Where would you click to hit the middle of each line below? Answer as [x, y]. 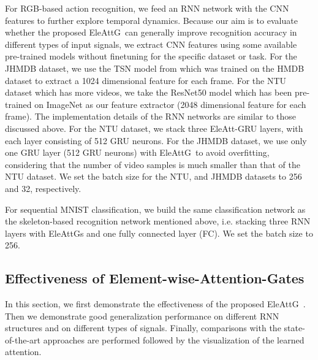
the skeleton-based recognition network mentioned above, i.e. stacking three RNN [158, 221]
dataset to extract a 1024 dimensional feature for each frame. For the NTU [146, 80]
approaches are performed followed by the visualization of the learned [174, 339]
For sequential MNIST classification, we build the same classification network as [155, 209]
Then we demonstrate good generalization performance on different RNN [142, 316]
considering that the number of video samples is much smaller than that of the [153, 164]
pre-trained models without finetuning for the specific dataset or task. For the [151, 56]
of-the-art [23, 339]
